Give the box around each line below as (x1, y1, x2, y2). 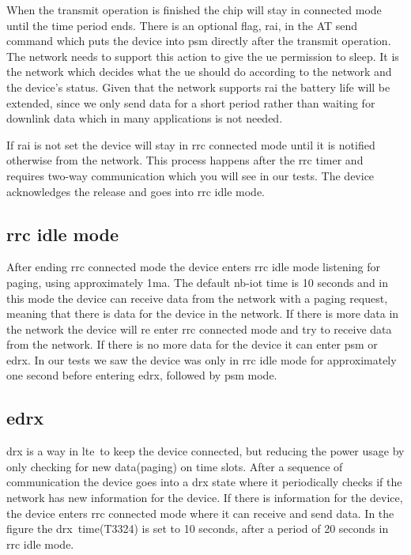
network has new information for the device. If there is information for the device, (6, 489, 403, 506)
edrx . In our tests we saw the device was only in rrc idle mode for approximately (6, 351, 397, 368)
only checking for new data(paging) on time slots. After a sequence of (6, 458, 343, 474)
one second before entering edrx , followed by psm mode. (6, 367, 277, 383)
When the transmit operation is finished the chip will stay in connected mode (6, 2, 382, 17)
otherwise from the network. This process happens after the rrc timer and (6, 152, 364, 168)
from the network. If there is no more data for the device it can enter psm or (6, 336, 378, 353)
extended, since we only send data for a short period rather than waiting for (6, 94, 375, 111)
